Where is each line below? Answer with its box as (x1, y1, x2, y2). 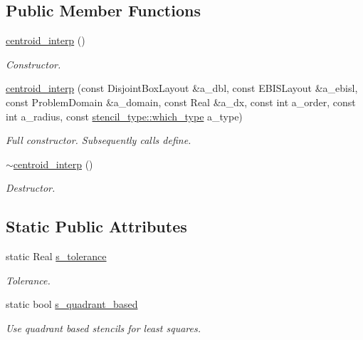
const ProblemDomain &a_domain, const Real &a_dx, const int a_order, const (6, 94, 356, 109)
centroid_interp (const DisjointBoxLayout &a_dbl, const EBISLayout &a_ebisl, (6, 81, 358, 96)
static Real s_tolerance (6, 249, 107, 264)
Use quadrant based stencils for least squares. (6, 320, 201, 335)
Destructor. (6, 180, 56, 195)
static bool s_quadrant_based (6, 297, 138, 311)
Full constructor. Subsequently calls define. (6, 133, 191, 148)
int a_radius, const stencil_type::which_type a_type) (6, 108, 243, 123)
